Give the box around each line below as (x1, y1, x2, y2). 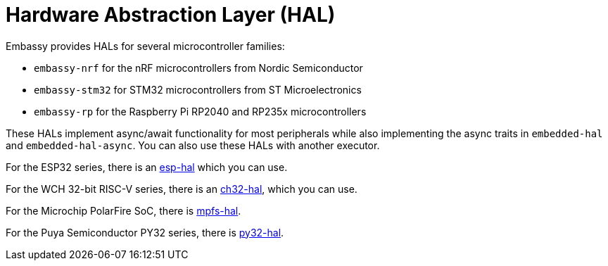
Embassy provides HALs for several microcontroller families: (6, 39, 285, 52)
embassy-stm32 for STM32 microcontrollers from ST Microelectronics (34, 83, 362, 96)
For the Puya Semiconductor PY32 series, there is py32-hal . (6, 226, 284, 239)
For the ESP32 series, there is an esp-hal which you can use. (6, 160, 288, 173)
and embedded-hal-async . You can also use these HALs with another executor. (6, 139, 380, 151)
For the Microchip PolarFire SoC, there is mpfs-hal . (6, 204, 241, 217)
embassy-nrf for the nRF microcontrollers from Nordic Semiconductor (34, 61, 363, 74)
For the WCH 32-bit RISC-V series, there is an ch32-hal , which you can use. (6, 182, 357, 195)
